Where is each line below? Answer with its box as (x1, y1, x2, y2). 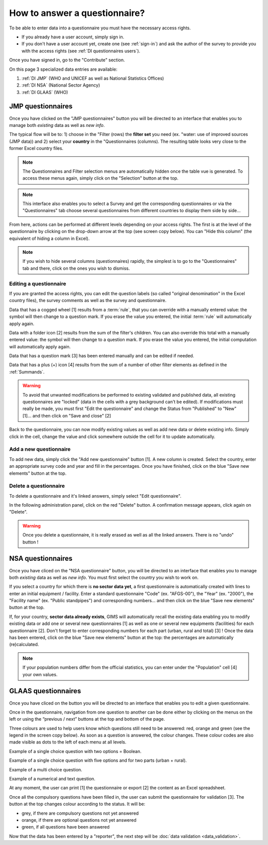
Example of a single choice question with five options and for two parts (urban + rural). (9, 757, 187, 763)
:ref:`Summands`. (9, 369, 45, 375)
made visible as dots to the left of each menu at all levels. (9, 739, 127, 745)
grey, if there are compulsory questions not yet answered (21, 810, 139, 816)
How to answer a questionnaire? (9, 7, 145, 18)
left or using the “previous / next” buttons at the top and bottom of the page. (9, 716, 165, 722)
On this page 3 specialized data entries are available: (9, 66, 118, 72)
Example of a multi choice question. (9, 766, 82, 772)
